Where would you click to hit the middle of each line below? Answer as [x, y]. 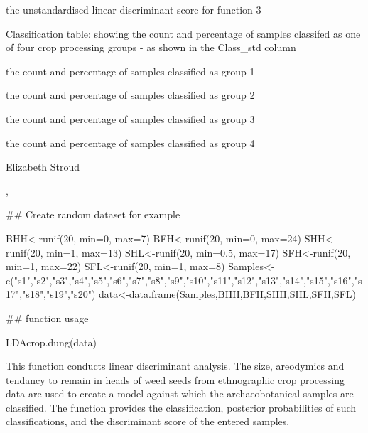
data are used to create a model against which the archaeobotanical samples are [180, 394]
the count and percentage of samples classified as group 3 [130, 118]
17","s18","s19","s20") [51, 294]
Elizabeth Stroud [43, 167]
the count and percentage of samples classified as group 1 [130, 71]
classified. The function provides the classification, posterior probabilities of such [181, 407]
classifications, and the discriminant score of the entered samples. [148, 421]
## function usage [47, 317]
